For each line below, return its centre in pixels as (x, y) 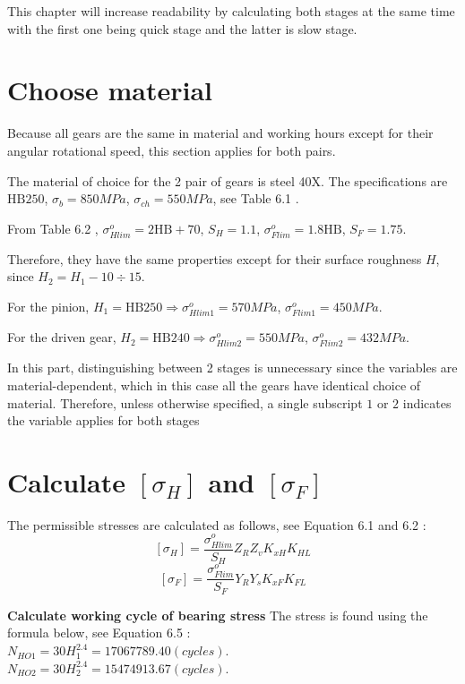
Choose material (110, 90)
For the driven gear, (62, 337)
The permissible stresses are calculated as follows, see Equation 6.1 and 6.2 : (217, 524)
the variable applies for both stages (103, 420)
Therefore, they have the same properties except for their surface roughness (215, 258)
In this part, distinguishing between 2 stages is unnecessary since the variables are (232, 368)
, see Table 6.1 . (256, 198)
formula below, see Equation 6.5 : (99, 633)
